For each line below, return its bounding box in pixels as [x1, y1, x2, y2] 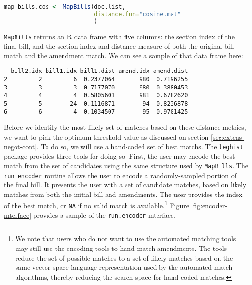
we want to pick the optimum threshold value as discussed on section [4, 132, 209, 142]
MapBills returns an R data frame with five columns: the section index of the [4, 31, 235, 41]
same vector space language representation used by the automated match [15, 262, 233, 272]
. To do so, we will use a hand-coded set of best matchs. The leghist [37, 141, 244, 151]
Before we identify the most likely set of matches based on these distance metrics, [4, 122, 246, 132]
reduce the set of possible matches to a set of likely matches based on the [15, 252, 233, 263]
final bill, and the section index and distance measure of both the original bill [4, 41, 234, 51]
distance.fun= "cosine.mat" [94, 10, 181, 18]
